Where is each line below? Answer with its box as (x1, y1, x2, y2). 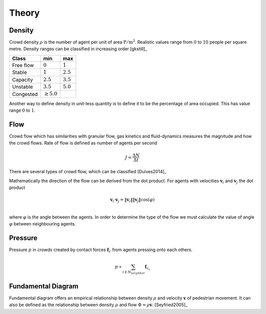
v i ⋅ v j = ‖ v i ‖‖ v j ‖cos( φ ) (110, 197, 155, 204)
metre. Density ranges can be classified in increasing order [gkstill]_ (9, 46, 147, 52)
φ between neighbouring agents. (9, 221, 76, 227)
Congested (12, 91, 38, 97)
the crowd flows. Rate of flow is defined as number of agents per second (9, 140, 158, 146)
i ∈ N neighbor (122, 270, 145, 275)
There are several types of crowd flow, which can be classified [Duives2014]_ (9, 169, 166, 175)
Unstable (12, 84, 33, 91)
